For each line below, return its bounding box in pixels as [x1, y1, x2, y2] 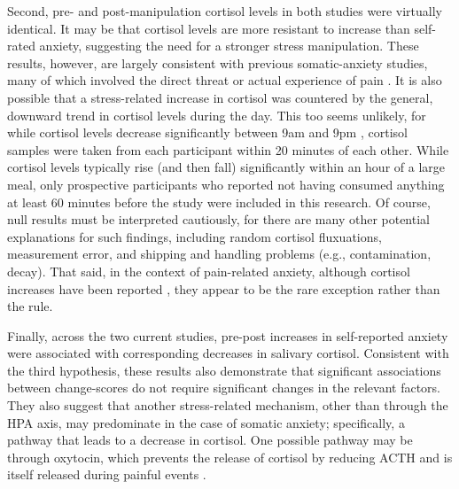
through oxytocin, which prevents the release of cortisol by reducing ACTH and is [7, 447, 453, 466]
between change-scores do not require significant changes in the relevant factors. [7, 378, 440, 397]
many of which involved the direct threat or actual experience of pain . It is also [7, 71, 442, 89]
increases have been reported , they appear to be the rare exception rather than [7, 279, 440, 298]
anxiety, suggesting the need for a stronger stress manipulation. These [39, 36, 419, 55]
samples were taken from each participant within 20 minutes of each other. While [7, 140, 449, 159]
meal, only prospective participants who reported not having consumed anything [7, 175, 445, 193]
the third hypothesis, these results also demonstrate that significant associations [7, 361, 441, 379]
